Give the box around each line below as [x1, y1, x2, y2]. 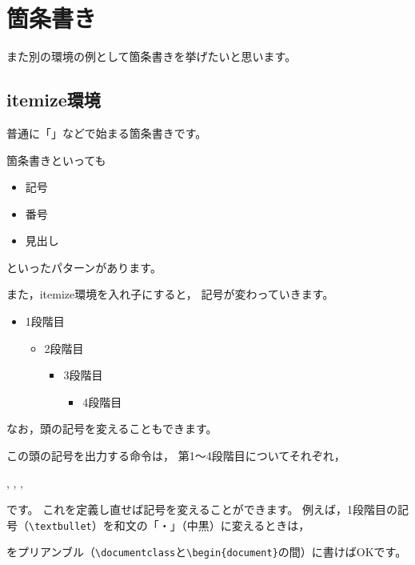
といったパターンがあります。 [6, 258, 162, 275]
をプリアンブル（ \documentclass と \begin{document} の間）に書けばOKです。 [6, 543, 407, 560]
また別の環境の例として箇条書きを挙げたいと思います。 [6, 48, 297, 65]
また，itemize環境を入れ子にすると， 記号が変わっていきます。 [6, 286, 334, 303]
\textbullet [29, 520, 92, 532]
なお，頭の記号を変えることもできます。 [6, 420, 217, 437]
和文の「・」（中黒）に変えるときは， [114, 516, 310, 533]
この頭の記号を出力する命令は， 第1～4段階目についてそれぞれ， [6, 447, 345, 464]
